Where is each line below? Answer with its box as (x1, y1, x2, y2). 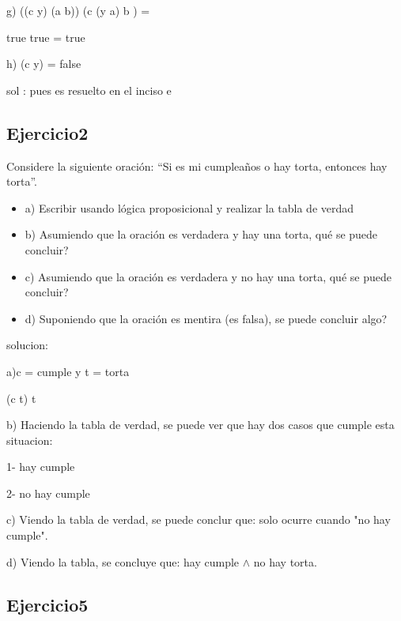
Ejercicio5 (6, 592, 89, 616)
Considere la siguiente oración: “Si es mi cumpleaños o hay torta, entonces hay (6, 157, 388, 174)
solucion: (6, 337, 48, 353)
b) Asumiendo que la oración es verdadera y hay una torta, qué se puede (25, 226, 378, 243)
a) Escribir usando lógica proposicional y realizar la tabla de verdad (25, 199, 354, 216)
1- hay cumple (6, 458, 75, 475)
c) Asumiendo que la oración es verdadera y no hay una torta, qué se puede (25, 268, 392, 284)
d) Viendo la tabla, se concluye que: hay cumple (6, 553, 240, 570)
